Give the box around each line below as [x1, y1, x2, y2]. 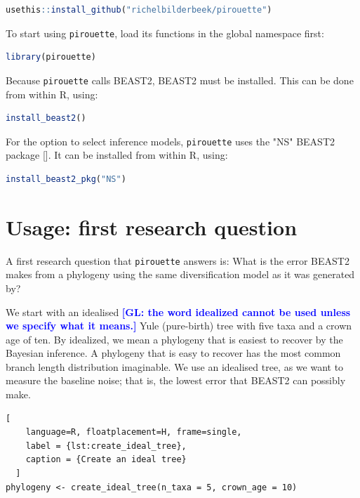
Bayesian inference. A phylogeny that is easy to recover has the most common [6, 346, 341, 360]
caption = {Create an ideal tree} [25, 454, 187, 465]
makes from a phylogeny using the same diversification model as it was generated [6, 267, 355, 282]
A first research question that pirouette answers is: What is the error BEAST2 [6, 253, 349, 268]
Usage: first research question [6, 212, 298, 241]
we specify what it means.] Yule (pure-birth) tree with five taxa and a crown [6, 318, 352, 333]
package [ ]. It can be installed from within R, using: [6, 148, 228, 162]
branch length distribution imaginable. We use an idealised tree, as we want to [6, 359, 344, 374]
